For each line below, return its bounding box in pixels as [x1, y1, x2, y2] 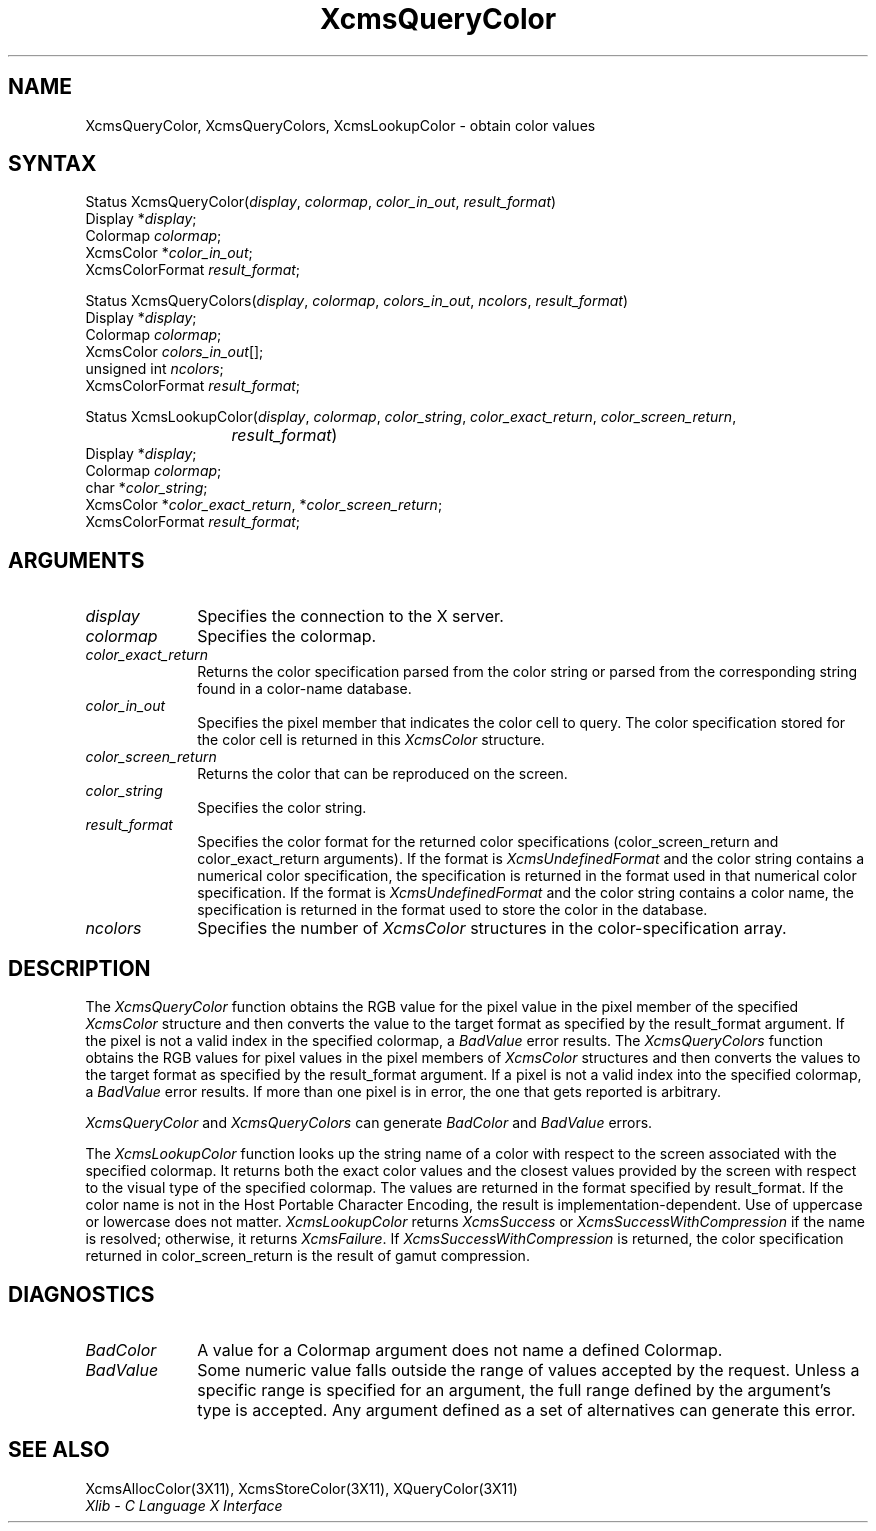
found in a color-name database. [197, 680, 412, 698]
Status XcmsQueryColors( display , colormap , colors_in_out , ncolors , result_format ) [85, 292, 629, 310]
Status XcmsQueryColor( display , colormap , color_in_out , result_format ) [85, 193, 557, 211]
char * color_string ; [85, 479, 208, 497]
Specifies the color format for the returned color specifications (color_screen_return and [197, 833, 779, 851]
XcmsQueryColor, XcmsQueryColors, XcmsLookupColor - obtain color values [85, 116, 596, 134]
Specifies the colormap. [197, 626, 377, 647]
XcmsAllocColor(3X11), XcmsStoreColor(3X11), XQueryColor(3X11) [85, 1479, 518, 1497]
